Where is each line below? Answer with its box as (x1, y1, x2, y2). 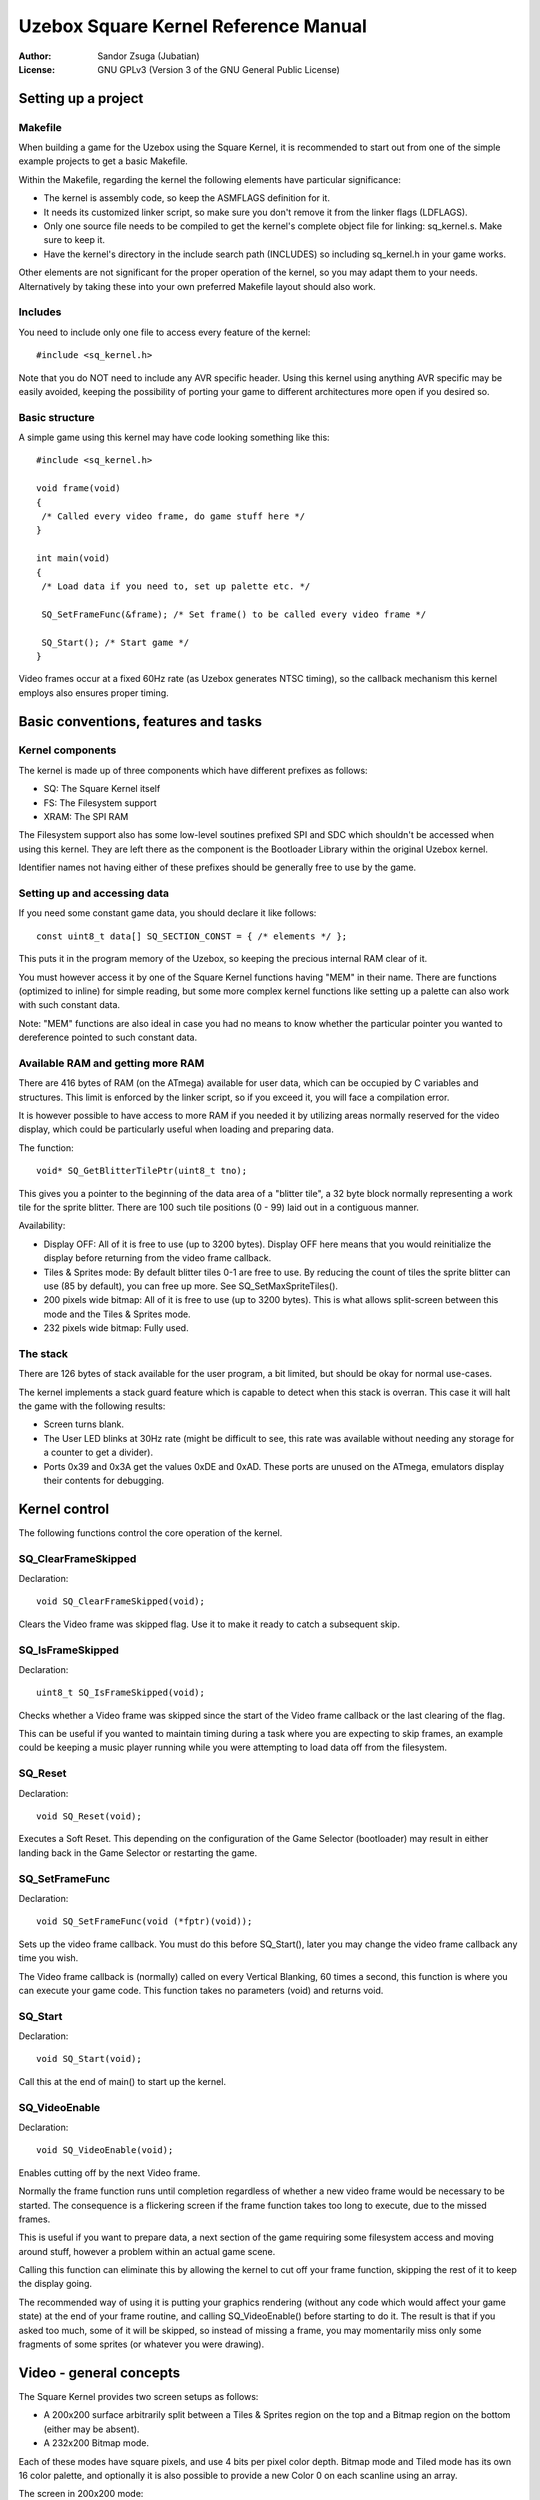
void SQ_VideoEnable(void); (36, 2145, 174, 2156)
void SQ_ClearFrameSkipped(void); (36, 1596, 205, 1607)
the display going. (18, 2278, 92, 2290)
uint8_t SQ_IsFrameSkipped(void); (36, 1687, 205, 1699)
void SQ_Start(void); (36, 2053, 142, 2065)
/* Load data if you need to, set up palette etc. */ (41, 580, 311, 592)
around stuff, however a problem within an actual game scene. (18, 2245, 276, 2257)
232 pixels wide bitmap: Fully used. (43, 1322, 189, 1334)
